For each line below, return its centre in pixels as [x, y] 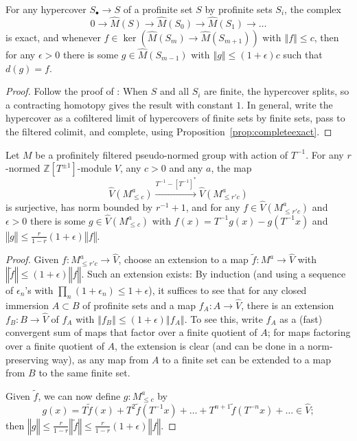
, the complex [313, 9]
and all [175, 91]
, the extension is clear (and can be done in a [210, 345]
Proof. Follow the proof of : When [77, 91]
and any [186, 168]
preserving [27, 359]
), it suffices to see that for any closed [228, 290]
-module [94, 168]
